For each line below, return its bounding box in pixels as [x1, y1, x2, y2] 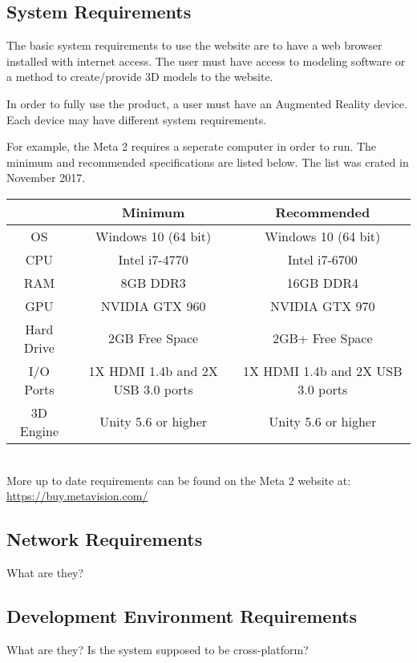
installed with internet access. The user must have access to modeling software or [6, 52, 406, 69]
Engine [19, 421, 59, 440]
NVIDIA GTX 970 [269, 296, 375, 315]
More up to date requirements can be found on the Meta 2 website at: [6, 471, 351, 488]
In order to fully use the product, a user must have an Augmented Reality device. [6, 95, 407, 111]
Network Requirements [6, 527, 203, 552]
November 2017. [6, 169, 86, 186]
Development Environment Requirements [6, 603, 358, 628]
